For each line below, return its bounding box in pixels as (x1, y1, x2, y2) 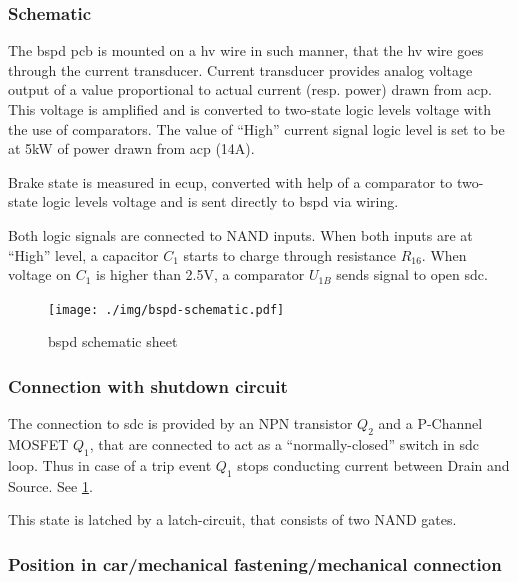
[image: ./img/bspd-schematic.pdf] (48, 302, 285, 317)
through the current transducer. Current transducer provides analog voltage (8, 59, 473, 80)
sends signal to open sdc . (336, 264, 488, 285)
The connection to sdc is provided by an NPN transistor (8, 413, 353, 434)
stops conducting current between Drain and (237, 454, 510, 475)
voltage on (8, 264, 71, 285)
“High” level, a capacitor (8, 244, 159, 265)
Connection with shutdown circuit (8, 373, 288, 398)
